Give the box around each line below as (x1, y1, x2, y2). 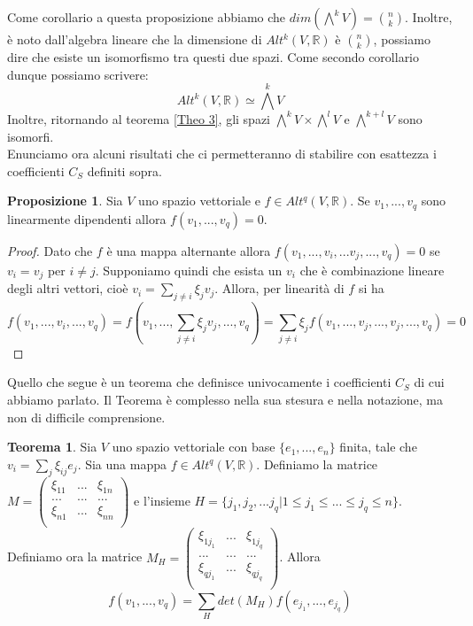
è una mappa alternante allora (106, 241, 271, 259)
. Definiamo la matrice (256, 454, 378, 473)
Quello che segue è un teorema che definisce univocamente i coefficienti (7, 373, 392, 391)
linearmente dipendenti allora (7, 209, 167, 228)
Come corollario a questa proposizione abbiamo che (7, 8, 286, 26)
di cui (414, 373, 445, 391)
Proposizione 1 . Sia (7, 191, 123, 210)
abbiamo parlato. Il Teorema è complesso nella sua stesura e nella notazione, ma (7, 390, 443, 408)
